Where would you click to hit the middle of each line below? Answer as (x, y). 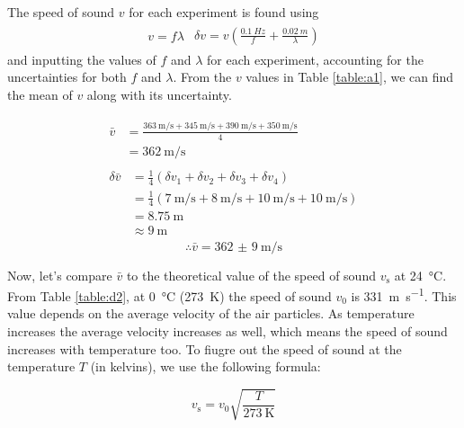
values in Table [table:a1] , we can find (350, 77)
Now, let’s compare (60, 275)
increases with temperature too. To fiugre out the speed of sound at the (205, 348)
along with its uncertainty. (159, 94)
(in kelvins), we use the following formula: (205, 366)
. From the (202, 77)
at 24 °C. (420, 275)
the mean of (40, 94)
